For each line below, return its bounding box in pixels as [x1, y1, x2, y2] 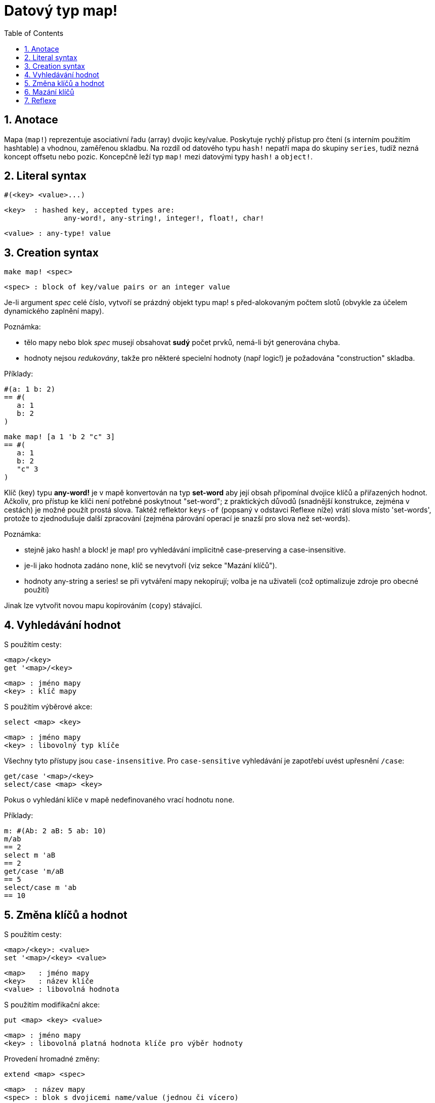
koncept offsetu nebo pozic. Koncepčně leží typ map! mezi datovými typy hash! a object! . [4, 152, 313, 161]
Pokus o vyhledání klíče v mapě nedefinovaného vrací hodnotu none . [4, 795, 235, 804]
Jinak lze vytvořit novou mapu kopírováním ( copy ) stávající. [4, 601, 202, 610]
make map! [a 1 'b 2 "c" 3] [4, 433, 115, 441]
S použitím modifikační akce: [4, 1000, 100, 1009]
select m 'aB [4, 851, 56, 860]
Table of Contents [4, 28, 64, 37]
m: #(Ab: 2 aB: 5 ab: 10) [4, 827, 107, 835]
